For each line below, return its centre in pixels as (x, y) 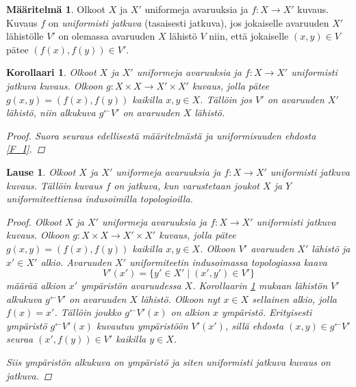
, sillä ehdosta (254, 325)
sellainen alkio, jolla (295, 298)
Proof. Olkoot (34, 221)
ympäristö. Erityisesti (267, 312)
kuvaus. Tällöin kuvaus (54, 185)
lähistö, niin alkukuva (51, 112)
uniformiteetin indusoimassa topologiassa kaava (228, 262)
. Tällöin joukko (88, 312)
